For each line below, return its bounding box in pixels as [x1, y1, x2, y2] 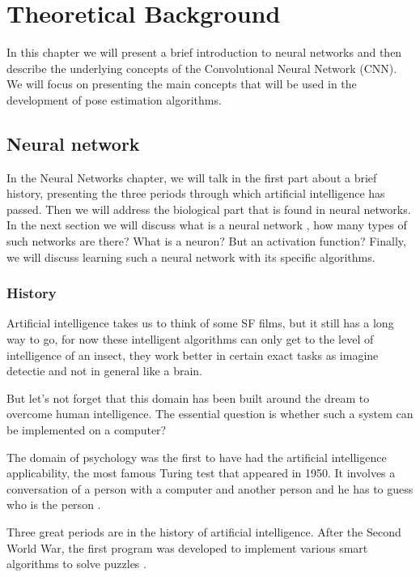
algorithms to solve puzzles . [6, 555, 146, 572]
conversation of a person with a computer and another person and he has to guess [6, 480, 414, 497]
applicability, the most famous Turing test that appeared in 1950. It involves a [6, 464, 396, 481]
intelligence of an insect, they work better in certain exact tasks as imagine [6, 346, 379, 363]
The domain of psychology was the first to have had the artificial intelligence [6, 448, 387, 465]
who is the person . [6, 496, 101, 513]
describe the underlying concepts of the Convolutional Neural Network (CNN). [6, 59, 397, 76]
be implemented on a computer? [6, 421, 167, 438]
